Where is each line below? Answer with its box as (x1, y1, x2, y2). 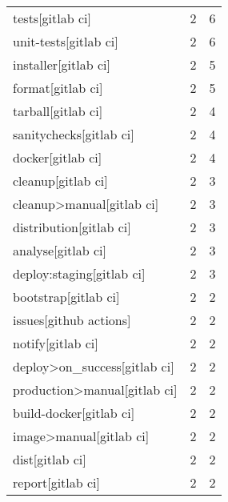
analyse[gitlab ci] (13, 241, 106, 259)
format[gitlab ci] (13, 78, 103, 97)
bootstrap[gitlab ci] (13, 287, 120, 306)
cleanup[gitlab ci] (13, 171, 108, 190)
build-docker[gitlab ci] (13, 404, 135, 422)
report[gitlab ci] (13, 473, 101, 492)
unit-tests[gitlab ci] (13, 32, 118, 50)
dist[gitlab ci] (13, 450, 86, 468)
